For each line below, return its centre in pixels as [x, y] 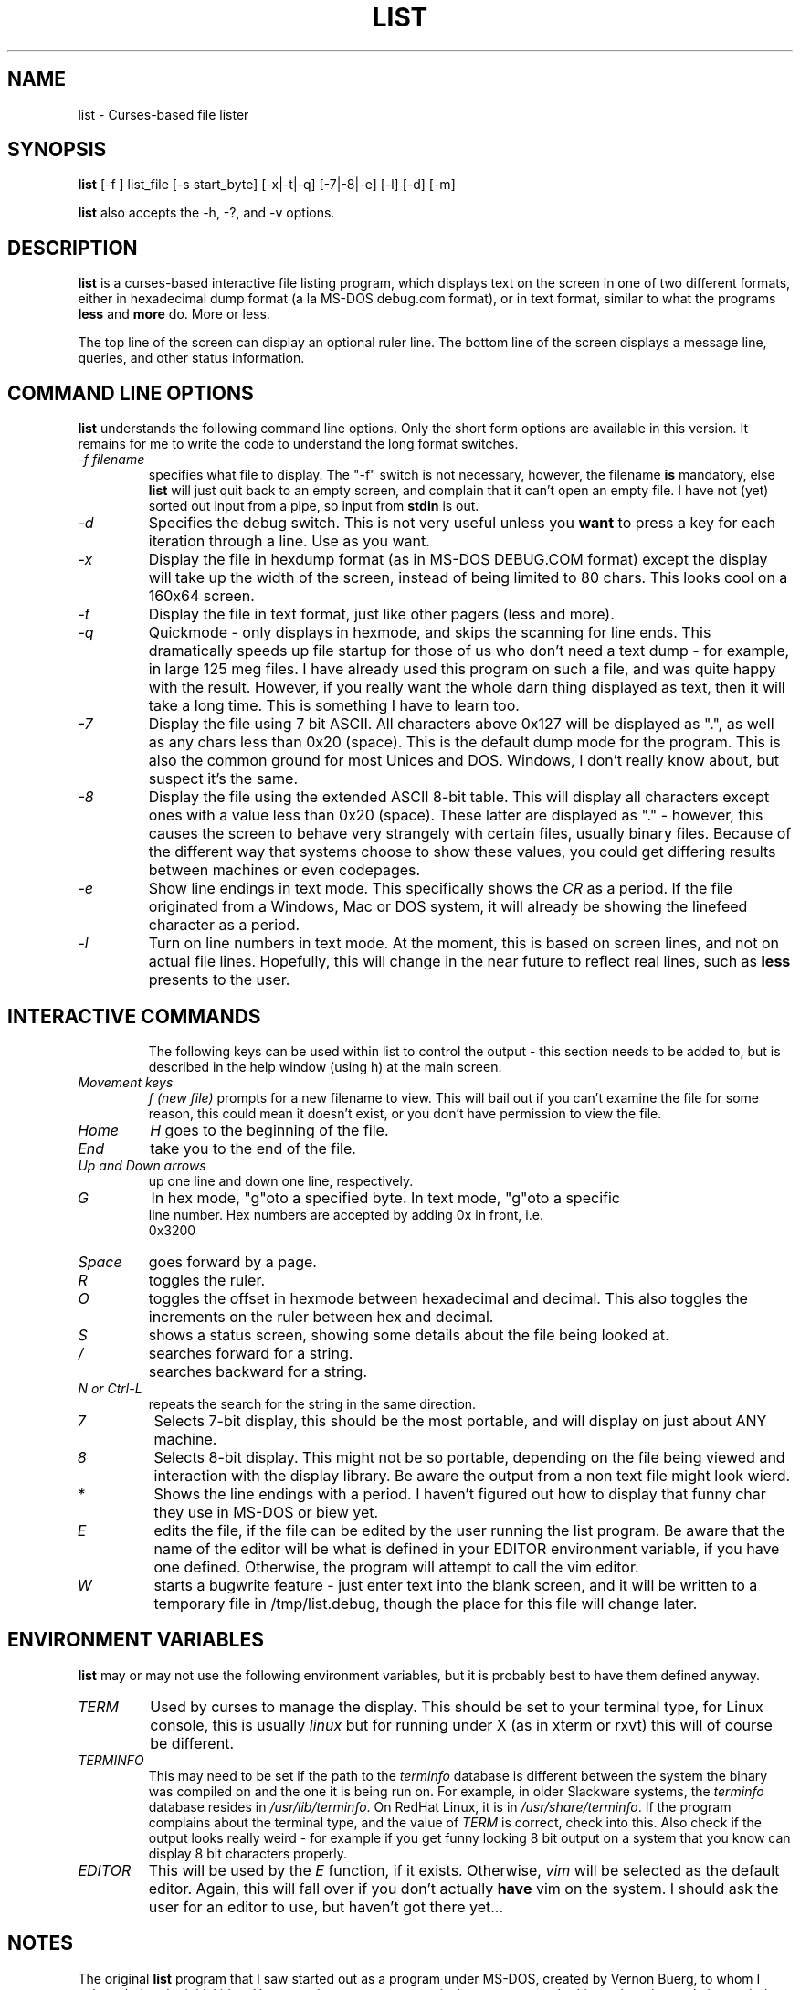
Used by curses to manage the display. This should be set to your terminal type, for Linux [457, 1706]
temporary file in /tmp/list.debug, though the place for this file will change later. [426, 1603]
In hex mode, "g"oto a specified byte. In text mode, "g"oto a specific [385, 1197]
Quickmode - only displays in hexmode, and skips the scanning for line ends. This [430, 633]
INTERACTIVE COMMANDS [134, 1016]
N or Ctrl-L [110, 1388]
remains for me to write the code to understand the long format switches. [298, 444]
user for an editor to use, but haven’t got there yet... [326, 1906]
